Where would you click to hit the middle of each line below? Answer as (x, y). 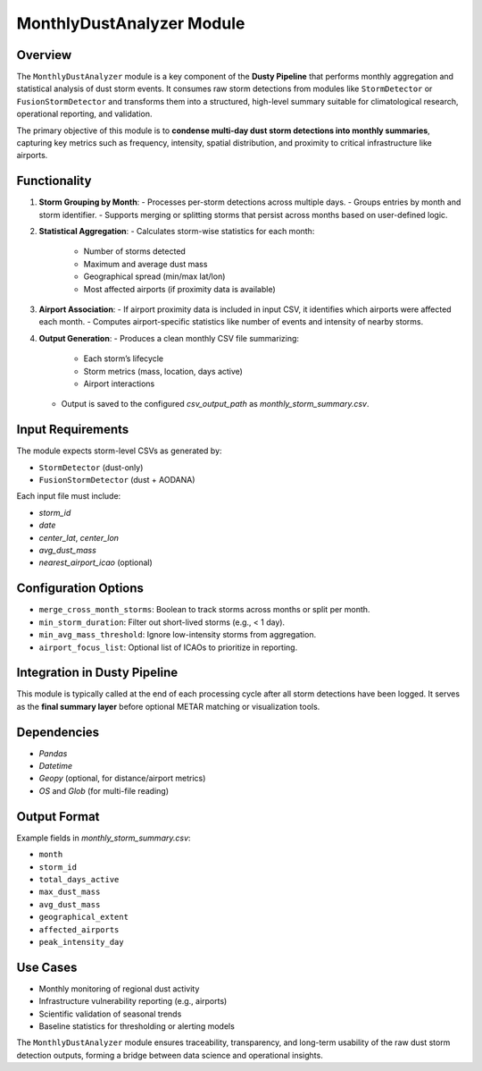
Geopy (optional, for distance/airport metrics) (122, 779)
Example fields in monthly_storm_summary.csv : (104, 838)
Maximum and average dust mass (145, 264)
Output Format (58, 817)
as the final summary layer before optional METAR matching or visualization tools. (168, 706)
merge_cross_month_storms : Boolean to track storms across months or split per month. (204, 610)
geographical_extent (84, 917)
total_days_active (79, 879)
